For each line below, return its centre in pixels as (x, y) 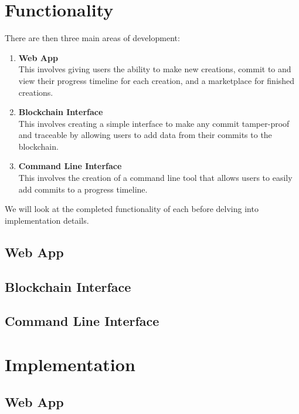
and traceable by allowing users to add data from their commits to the (145, 135)
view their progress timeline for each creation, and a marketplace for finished (157, 80)
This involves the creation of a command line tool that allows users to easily (155, 178)
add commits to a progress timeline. (83, 189)
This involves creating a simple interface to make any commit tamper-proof (154, 123)
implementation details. (47, 220)
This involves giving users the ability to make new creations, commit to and (155, 69)
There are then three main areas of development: (92, 38)
